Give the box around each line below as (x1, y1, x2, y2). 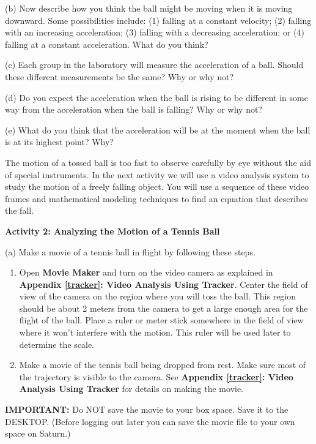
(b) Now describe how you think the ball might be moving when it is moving (5, 2, 293, 14)
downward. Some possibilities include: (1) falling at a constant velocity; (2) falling (5, 13, 312, 26)
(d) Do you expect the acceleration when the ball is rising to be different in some (5, 91, 308, 103)
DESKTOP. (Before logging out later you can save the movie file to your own (5, 415, 295, 427)
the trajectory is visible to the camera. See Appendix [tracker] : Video (19, 370, 293, 383)
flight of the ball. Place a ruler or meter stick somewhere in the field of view (19, 314, 304, 326)
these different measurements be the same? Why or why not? (5, 70, 234, 83)
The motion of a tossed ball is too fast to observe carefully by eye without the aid (5, 156, 311, 168)
